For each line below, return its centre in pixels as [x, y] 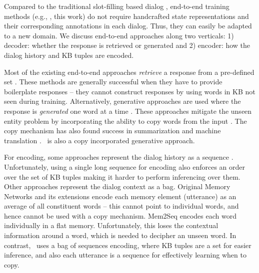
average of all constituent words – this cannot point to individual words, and [121, 206]
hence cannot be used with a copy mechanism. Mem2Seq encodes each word [120, 215]
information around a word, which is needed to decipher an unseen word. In [120, 235]
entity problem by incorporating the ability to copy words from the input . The [125, 121]
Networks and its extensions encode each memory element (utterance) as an [120, 196]
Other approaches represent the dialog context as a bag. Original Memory [117, 186]
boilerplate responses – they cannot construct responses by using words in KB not [130, 91]
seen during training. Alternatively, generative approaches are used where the [122, 101]
